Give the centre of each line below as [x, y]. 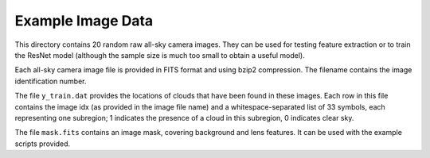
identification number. [51, 81]
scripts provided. [43, 144]
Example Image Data [84, 21]
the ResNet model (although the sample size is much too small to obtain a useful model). [160, 55]
